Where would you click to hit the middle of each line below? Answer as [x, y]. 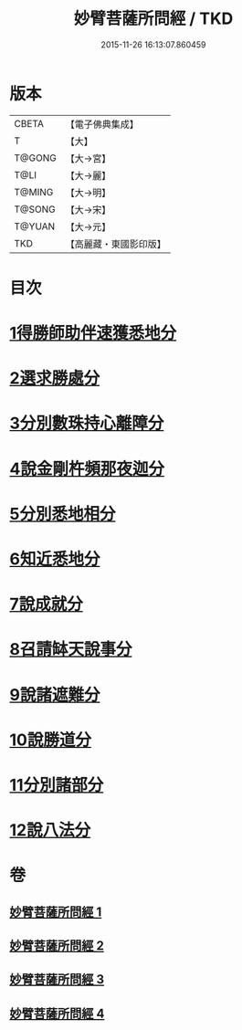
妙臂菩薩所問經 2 [57, 946]
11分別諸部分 [57, 785]
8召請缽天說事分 [71, 650]
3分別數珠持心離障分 [87, 423]
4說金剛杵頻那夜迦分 [87, 469]
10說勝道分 [50, 740]
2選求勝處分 [55, 378]
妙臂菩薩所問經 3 [57, 979]
